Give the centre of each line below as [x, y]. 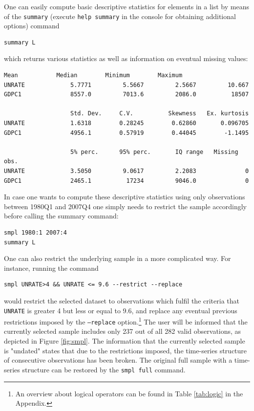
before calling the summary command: [61, 216]
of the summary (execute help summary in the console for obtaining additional [120, 16]
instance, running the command [51, 268]
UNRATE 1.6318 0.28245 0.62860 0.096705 [127, 123]
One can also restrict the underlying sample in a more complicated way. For [117, 258]
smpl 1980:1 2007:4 [35, 232]
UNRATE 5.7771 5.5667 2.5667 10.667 [127, 85]
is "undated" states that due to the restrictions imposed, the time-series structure [126, 350]
